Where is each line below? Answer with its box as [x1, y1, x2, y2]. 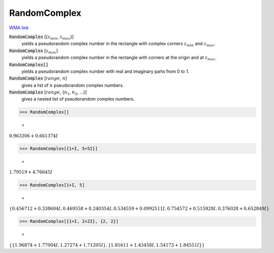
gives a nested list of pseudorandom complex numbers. [21, 96, 135, 102]
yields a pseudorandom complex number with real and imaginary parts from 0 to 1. [21, 68, 190, 74]
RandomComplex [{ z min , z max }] [9, 34, 74, 41]
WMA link [9, 25, 29, 31]
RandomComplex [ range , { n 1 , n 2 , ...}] [9, 89, 87, 96]
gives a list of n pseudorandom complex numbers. [21, 82, 124, 88]
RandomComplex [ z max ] [9, 48, 58, 54]
